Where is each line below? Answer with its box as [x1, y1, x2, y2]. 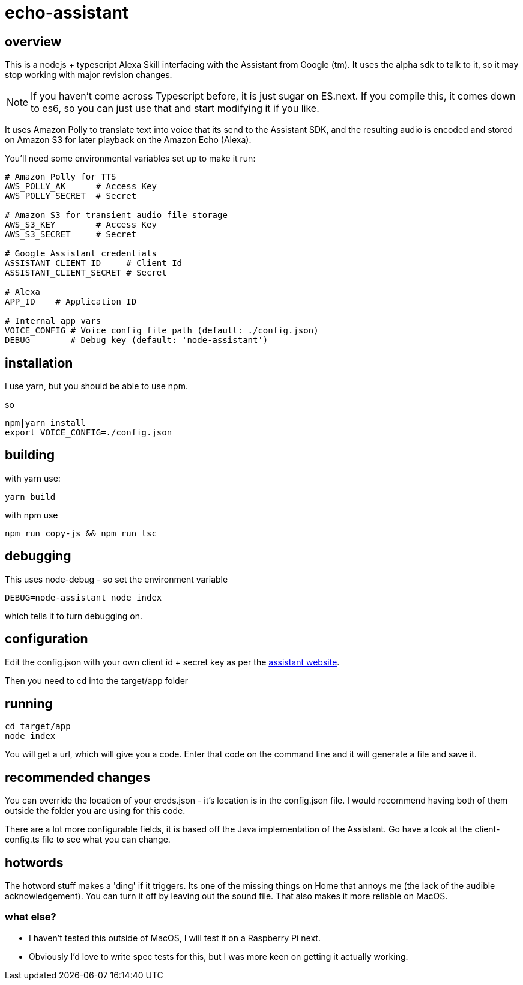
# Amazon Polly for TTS [5, 172, 116, 182]
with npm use [5, 509, 58, 520]
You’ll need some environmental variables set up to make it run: [5, 153, 256, 164]
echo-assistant [5, 2, 129, 23]
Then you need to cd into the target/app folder [5, 675, 189, 686]
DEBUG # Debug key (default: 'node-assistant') [5, 335, 268, 345]
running [5, 696, 53, 711]
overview [5, 34, 62, 49]
